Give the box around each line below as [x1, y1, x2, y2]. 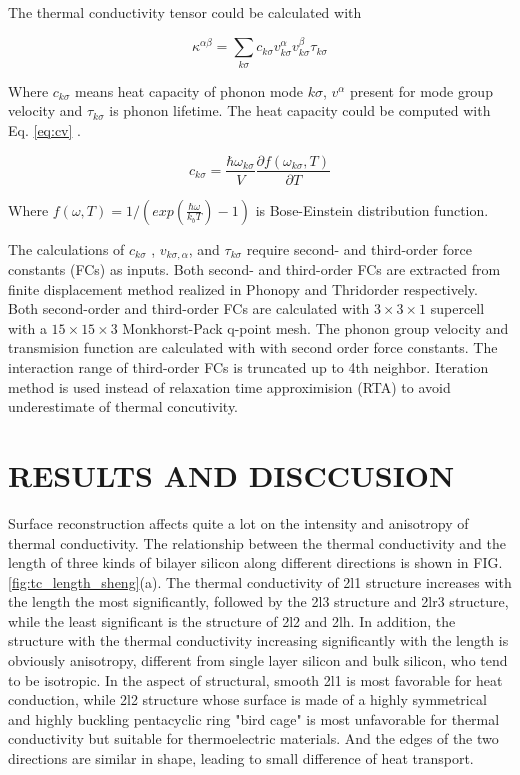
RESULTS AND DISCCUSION [8, 454, 455, 495]
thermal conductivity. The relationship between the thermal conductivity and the [8, 532, 507, 553]
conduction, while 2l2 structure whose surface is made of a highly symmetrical [8, 689, 487, 710]
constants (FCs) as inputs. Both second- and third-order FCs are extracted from [8, 259, 501, 280]
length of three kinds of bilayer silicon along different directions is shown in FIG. [8, 552, 503, 573]
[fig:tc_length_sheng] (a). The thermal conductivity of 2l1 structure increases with [8, 571, 512, 592]
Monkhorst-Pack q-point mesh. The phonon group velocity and [122, 317, 509, 338]
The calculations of [8, 238, 125, 259]
